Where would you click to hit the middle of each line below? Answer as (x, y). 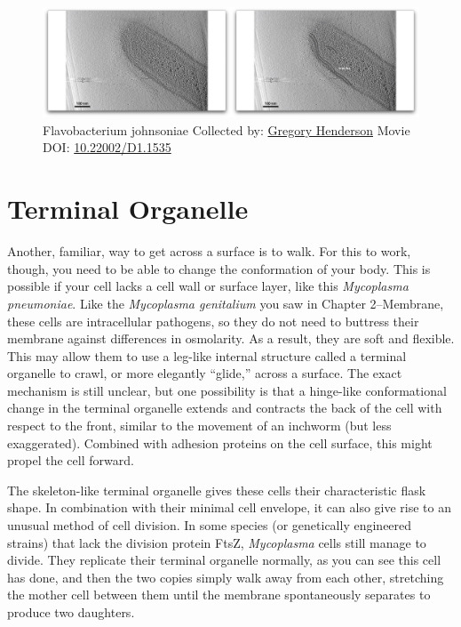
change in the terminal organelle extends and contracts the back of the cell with (225, 408)
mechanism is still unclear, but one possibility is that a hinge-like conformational (227, 390)
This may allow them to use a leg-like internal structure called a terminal (207, 355)
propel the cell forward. (71, 460)
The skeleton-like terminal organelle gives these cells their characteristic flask (217, 490)
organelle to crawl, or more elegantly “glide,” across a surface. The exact (205, 373)
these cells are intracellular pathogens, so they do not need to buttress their (213, 321)
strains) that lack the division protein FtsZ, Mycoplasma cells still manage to (217, 542)
